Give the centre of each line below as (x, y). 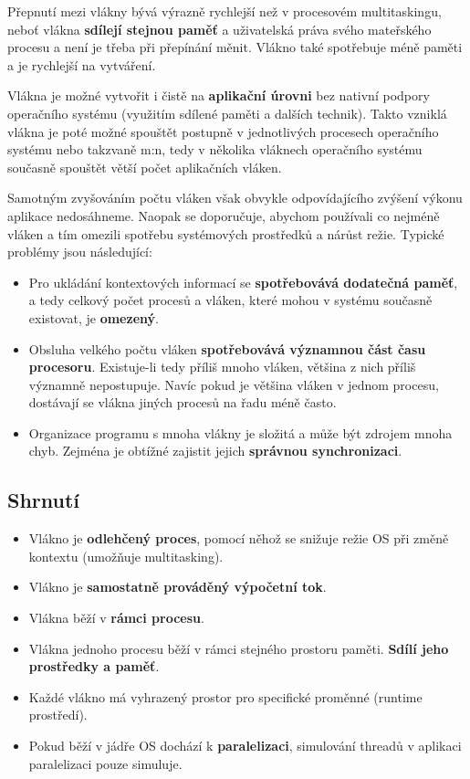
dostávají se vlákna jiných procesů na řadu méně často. (183, 402)
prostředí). (58, 715)
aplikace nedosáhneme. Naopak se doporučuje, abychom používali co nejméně (224, 215)
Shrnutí (44, 500)
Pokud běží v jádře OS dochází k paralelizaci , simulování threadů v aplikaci (245, 746)
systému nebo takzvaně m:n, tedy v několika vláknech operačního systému (215, 149)
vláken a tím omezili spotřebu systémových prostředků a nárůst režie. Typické (226, 233)
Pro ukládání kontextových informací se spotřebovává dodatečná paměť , (243, 282)
